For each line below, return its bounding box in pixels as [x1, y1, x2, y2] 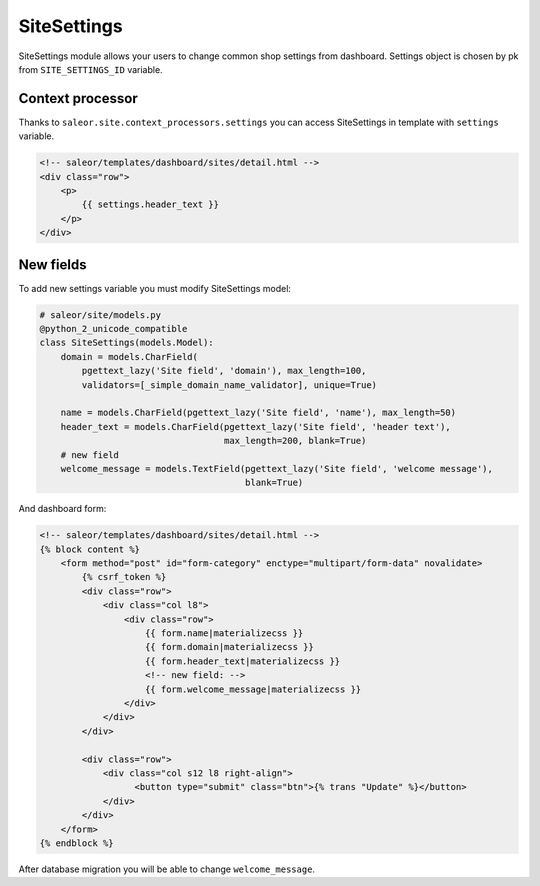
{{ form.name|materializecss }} [145, 628, 304, 639]
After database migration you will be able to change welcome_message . [18, 863, 315, 875]
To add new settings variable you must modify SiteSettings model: [18, 282, 292, 294]
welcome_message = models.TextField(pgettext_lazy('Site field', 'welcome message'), [60, 463, 494, 474]
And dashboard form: [18, 503, 107, 515]
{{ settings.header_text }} [81, 199, 220, 210]
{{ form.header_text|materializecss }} [145, 655, 341, 667]
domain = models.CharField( [60, 351, 199, 362]
